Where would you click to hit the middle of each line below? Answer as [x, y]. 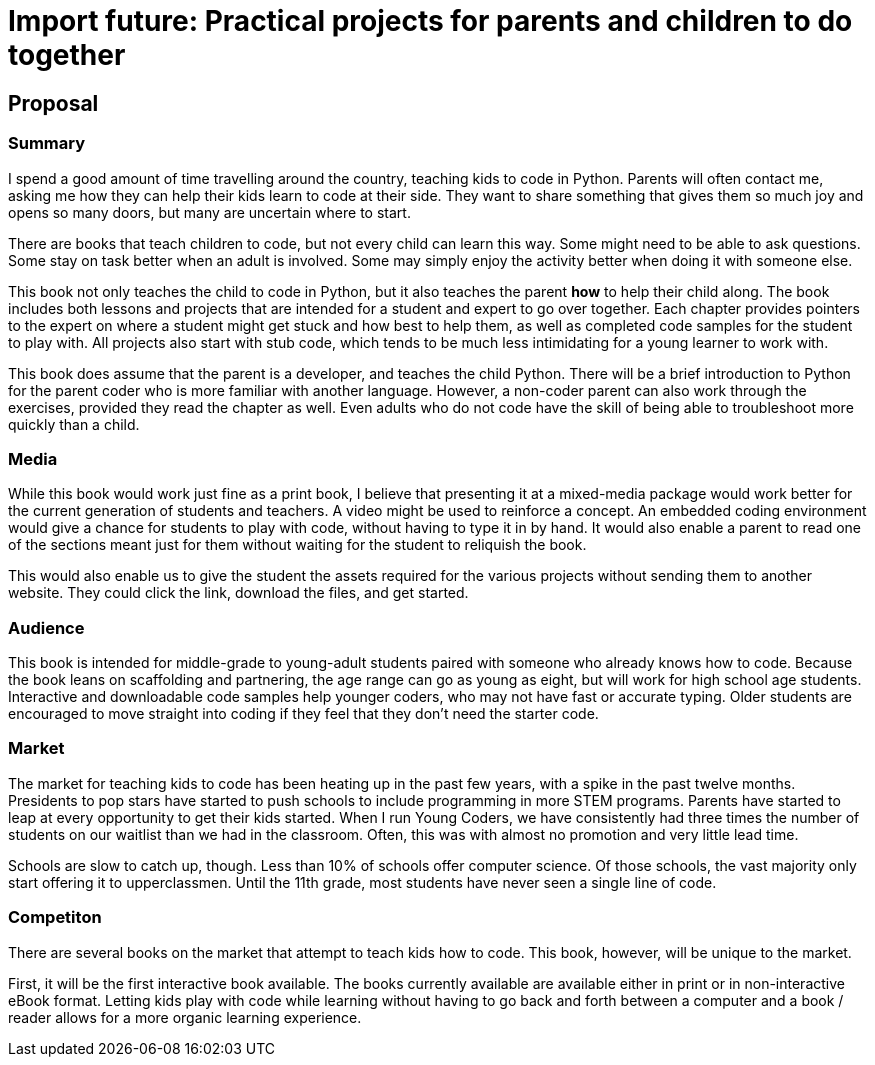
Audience [46, 627]
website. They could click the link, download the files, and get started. [238, 593]
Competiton [55, 917]
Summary [47, 143]
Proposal [53, 103]
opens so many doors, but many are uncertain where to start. [209, 212]
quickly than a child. [74, 424]
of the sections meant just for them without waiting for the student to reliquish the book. [297, 545]
